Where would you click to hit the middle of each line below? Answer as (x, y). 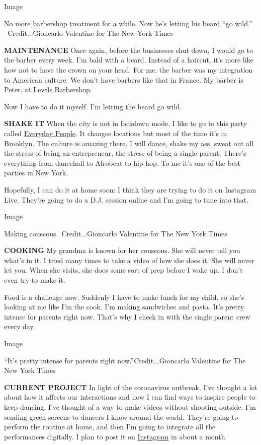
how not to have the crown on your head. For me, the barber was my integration (128, 69)
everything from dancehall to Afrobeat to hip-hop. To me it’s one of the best (122, 163)
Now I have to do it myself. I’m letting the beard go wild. (93, 106)
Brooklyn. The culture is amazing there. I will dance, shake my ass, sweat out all (129, 143)
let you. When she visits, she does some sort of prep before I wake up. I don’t (123, 270)
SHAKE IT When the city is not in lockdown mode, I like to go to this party (126, 123)
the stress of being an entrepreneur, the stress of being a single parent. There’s (125, 153)
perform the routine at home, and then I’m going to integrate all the (110, 427)
